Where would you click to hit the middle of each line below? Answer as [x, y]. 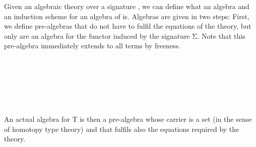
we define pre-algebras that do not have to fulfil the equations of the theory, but [128, 26]
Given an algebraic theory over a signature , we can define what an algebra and [127, 6]
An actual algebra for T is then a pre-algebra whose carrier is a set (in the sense [128, 119]
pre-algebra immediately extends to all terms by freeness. [92, 46]
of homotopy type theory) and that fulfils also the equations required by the [122, 129]
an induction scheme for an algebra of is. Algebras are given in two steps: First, [127, 16]
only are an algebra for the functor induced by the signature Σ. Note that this [125, 35]
